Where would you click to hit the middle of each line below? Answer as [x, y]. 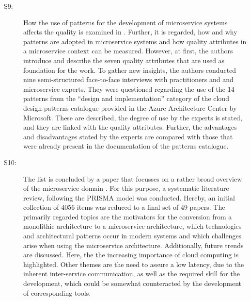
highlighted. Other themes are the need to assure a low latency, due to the [134, 264]
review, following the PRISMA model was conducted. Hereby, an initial [129, 197]
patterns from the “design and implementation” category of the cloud [126, 98]
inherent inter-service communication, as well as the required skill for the [132, 274]
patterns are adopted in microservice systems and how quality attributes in [135, 41]
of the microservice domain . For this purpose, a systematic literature [126, 188]
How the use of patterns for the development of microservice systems [125, 22]
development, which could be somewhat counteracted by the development [133, 283]
